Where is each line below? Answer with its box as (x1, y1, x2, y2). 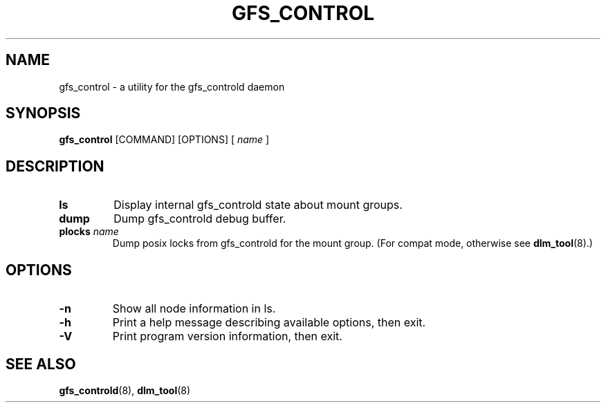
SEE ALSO (6, 355, 76, 373)
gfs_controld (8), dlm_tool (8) (59, 384, 191, 396)
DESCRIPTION (6, 157, 104, 175)
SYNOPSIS (6, 104, 81, 122)
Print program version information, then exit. (112, 329, 342, 344)
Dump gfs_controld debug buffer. (113, 212, 286, 226)
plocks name (59, 225, 119, 238)
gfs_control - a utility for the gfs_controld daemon (59, 80, 285, 93)
